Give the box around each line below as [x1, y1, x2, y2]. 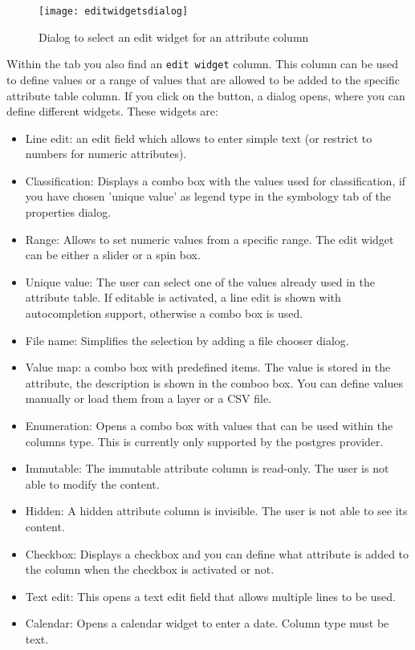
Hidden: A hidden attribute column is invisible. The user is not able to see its [25, 502, 408, 519]
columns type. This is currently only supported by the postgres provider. [25, 433, 384, 449]
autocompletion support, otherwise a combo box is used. [25, 305, 303, 322]
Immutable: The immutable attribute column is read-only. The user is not [25, 460, 389, 477]
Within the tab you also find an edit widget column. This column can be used [6, 55, 399, 72]
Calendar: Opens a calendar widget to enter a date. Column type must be [25, 615, 389, 632]
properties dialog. [25, 204, 112, 221]
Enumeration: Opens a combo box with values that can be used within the [25, 417, 393, 433]
